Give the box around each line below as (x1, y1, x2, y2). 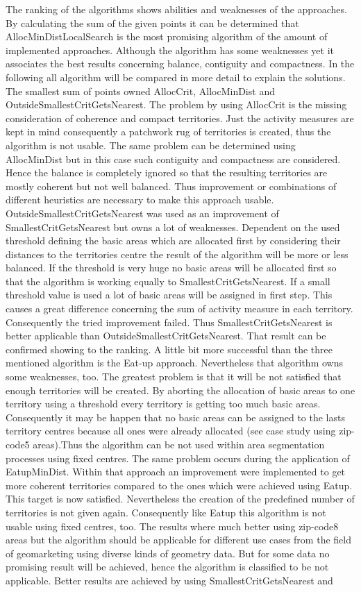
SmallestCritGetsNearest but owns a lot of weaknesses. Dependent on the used (6, 219, 340, 234)
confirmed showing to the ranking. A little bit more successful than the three (6, 341, 333, 356)
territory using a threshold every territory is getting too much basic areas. (6, 396, 321, 411)
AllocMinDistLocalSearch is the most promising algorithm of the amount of (6, 29, 328, 44)
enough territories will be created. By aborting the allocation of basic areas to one (6, 382, 355, 397)
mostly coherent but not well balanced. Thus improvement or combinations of (6, 178, 337, 193)
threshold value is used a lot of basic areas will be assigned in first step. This (6, 287, 333, 302)
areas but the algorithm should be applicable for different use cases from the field (6, 532, 351, 547)
